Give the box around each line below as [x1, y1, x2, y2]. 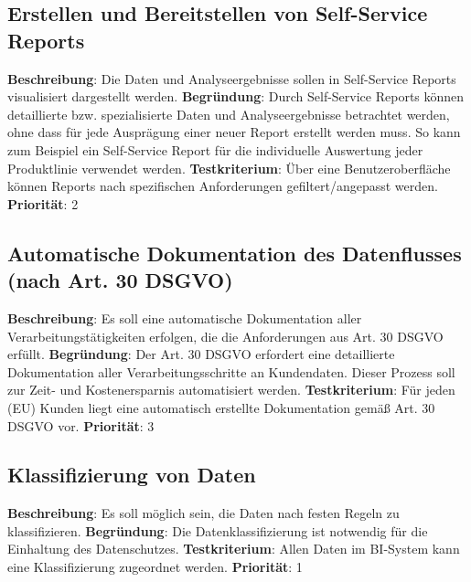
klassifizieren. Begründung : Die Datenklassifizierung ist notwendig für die [7, 521, 428, 540]
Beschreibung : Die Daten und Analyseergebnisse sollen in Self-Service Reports [7, 69, 456, 88]
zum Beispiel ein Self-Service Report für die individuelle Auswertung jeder [7, 140, 423, 159]
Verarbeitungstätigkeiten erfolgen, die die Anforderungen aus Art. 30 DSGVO [7, 326, 444, 345]
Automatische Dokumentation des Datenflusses [7, 238, 462, 267]
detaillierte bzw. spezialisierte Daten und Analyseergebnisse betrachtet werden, [7, 104, 450, 123]
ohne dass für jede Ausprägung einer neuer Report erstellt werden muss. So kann [7, 122, 461, 142]
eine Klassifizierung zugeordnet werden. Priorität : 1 [7, 557, 303, 577]
